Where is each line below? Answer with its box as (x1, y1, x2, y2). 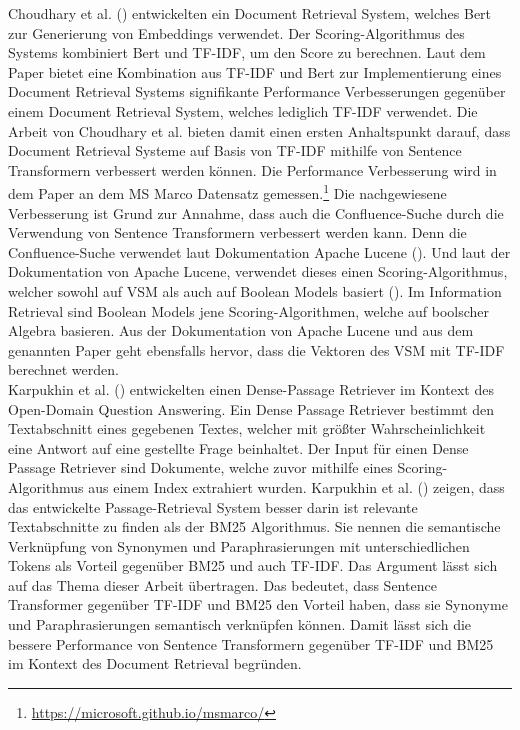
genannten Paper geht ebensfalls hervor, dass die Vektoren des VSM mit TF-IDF (8, 339, 505, 360)
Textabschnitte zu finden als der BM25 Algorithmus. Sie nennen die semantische (8, 516, 501, 537)
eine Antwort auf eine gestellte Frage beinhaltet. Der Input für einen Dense (8, 437, 469, 458)
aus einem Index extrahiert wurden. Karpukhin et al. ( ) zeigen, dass (88, 476, 505, 497)
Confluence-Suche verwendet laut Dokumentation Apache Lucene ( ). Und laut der (8, 241, 511, 262)
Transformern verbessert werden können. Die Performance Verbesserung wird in (8, 159, 497, 180)
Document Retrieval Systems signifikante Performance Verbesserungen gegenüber (8, 81, 506, 102)
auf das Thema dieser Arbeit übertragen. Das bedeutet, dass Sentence (8, 574, 437, 595)
